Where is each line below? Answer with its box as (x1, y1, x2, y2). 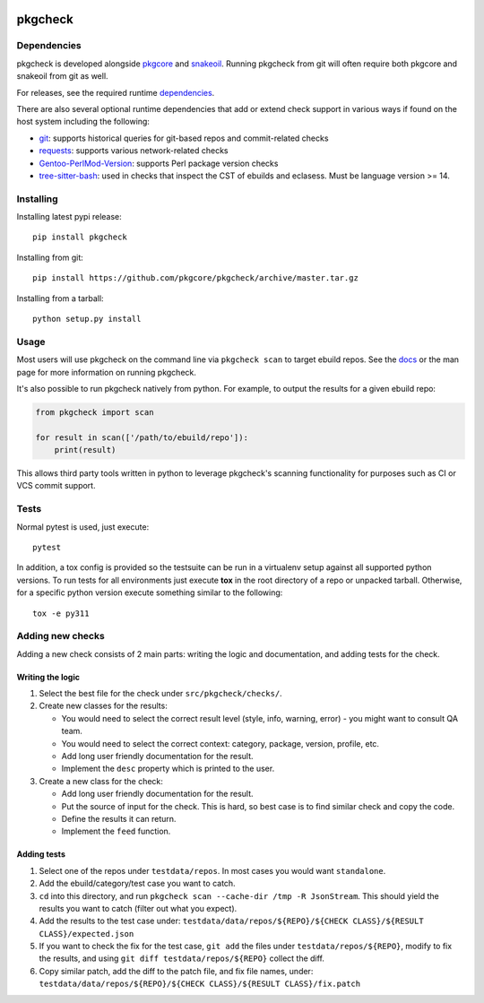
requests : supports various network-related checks (39, 145, 229, 156)
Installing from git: (16, 252, 84, 263)
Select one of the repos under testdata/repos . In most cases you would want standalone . (39, 865, 386, 876)
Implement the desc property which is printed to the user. (61, 763, 275, 774)
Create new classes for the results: (39, 700, 168, 712)
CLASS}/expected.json (39, 929, 134, 938)
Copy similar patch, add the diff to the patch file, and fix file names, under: (39, 965, 314, 976)
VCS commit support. (16, 480, 96, 491)
